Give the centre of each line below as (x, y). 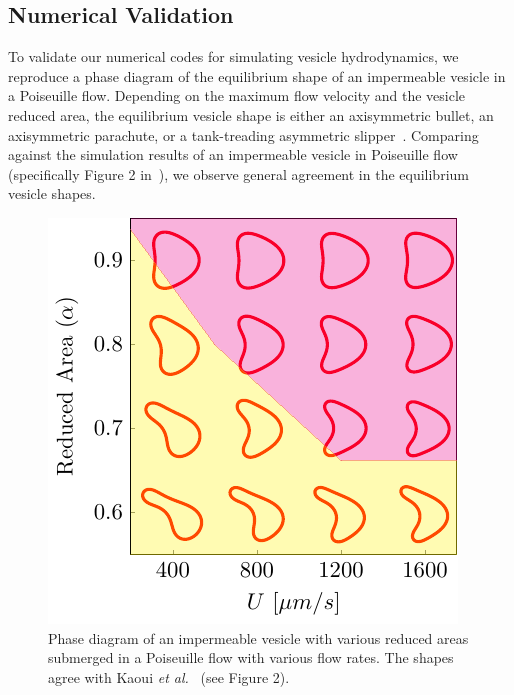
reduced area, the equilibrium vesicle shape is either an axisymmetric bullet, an (251, 114)
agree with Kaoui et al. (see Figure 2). (169, 676)
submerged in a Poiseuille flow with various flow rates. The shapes (251, 657)
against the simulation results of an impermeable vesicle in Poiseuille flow (233, 154)
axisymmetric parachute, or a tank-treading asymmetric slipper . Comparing (243, 134)
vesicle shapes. (52, 193)
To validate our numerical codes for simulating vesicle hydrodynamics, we (233, 56)
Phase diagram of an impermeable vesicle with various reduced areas (258, 637)
